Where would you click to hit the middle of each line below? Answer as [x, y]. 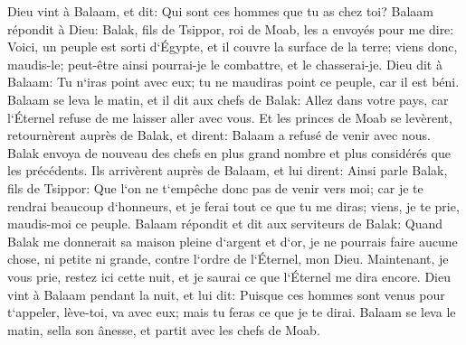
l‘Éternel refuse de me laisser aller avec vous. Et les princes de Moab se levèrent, [230, 117]
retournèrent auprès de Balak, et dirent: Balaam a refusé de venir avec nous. [219, 135]
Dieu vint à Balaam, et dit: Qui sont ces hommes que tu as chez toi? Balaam [220, 11]
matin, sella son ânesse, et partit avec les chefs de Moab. [164, 329]
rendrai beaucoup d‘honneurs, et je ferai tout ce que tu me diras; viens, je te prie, [233, 205]
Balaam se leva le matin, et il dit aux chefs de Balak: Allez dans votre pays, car [228, 99]
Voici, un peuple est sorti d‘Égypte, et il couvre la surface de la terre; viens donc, [233, 47]
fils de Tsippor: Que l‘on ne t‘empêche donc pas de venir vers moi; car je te [215, 187]
